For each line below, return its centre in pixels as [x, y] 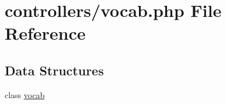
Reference [45, 33]
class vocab [25, 94]
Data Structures [54, 70]
